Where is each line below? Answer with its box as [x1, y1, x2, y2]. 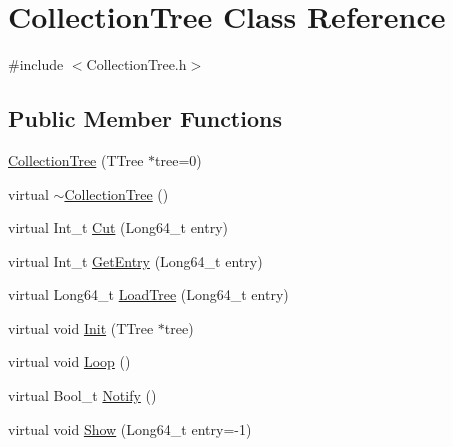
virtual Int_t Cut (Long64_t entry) [8, 217, 229, 238]
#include [8, 54, 64, 75]
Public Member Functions [8, 103, 282, 134]
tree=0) [155, 149, 202, 170]
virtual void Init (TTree [8, 317, 154, 338]
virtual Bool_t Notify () [8, 385, 157, 406]
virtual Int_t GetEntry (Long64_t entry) [8, 250, 263, 271]
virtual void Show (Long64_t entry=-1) [8, 418, 252, 439]
